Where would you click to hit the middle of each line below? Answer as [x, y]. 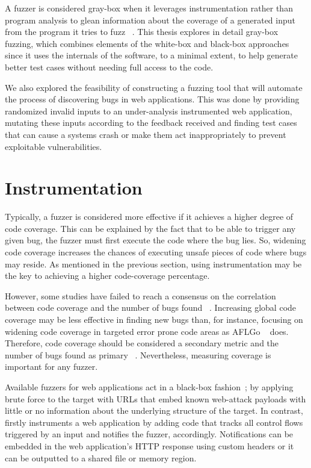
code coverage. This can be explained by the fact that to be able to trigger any [150, 228]
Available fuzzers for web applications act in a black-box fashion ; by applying [149, 386]
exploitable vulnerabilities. [54, 146]
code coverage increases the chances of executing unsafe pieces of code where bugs [156, 252]
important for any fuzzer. [51, 367]
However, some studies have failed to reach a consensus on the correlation [140, 295]
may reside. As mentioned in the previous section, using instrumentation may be [153, 264]
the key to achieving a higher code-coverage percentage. [107, 276]
